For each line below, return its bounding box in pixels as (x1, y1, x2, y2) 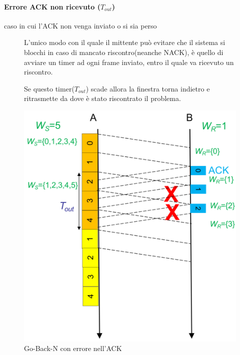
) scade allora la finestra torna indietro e (85, 83, 210, 93)
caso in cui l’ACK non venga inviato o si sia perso (4, 20, 157, 30)
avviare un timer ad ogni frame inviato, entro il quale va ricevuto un (24, 56, 234, 67)
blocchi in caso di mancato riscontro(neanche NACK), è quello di (24, 46, 223, 57)
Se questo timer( (24, 83, 74, 93)
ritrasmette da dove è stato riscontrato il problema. (24, 93, 181, 103)
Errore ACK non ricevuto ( (4, 1, 100, 11)
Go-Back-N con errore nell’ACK (24, 343, 122, 353)
